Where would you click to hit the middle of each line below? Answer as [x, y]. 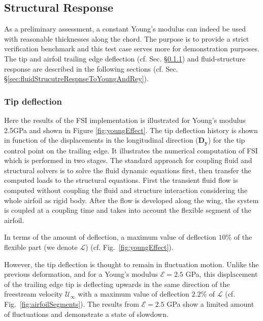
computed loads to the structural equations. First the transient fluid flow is [121, 180]
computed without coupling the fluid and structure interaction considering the [126, 190]
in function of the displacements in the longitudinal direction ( [101, 140]
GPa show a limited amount [210, 303]
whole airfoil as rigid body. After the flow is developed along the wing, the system [131, 200]
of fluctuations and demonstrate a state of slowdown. [86, 314]
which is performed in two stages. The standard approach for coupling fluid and [128, 160]
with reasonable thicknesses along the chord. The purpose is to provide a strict [127, 38]
